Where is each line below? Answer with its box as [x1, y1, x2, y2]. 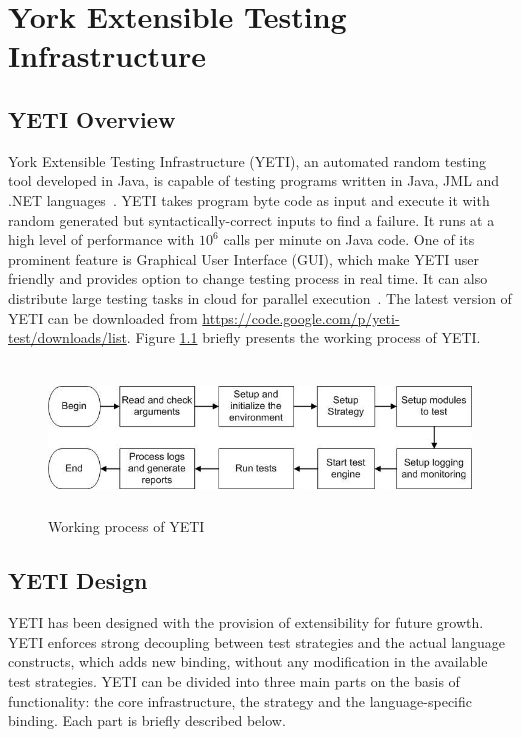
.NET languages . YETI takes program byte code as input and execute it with [8, 189, 490, 210]
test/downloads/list [8, 327, 127, 348]
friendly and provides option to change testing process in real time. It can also [8, 268, 488, 289]
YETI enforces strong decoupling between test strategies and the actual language [8, 631, 505, 652]
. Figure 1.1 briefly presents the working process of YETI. [126, 327, 481, 348]
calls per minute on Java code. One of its [223, 229, 475, 250]
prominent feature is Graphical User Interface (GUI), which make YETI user [8, 248, 480, 269]
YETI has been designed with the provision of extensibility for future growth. [8, 612, 484, 633]
